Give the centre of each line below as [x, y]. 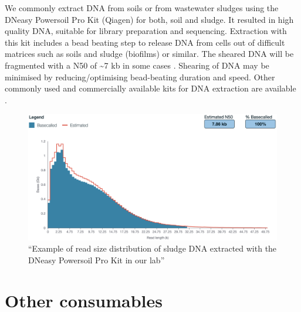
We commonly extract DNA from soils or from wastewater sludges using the [142, 8]
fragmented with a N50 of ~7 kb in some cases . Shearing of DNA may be [137, 65]
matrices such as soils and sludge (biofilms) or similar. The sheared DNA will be [149, 54]
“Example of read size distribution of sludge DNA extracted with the [153, 248]
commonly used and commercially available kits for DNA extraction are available [150, 88]
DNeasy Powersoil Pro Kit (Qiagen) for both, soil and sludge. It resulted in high [149, 19]
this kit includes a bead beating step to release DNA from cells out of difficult [145, 42]
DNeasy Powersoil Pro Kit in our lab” [97, 260]
